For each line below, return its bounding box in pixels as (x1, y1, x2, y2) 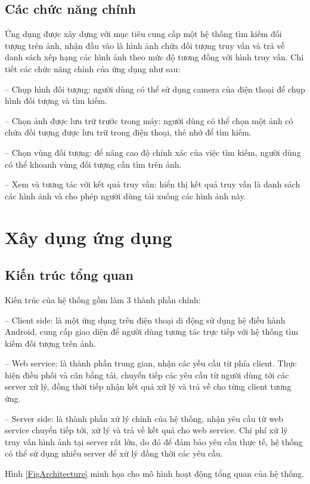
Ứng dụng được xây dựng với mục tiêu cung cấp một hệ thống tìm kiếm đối (5, 27, 282, 40)
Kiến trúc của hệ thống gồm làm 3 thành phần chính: (5, 293, 201, 306)
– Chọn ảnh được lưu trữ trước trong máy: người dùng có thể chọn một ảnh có (5, 114, 293, 127)
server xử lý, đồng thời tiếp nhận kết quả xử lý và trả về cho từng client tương (5, 380, 292, 393)
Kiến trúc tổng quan (5, 266, 134, 284)
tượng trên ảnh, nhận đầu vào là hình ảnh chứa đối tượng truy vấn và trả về (5, 39, 285, 51)
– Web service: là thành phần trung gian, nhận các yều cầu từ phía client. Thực (5, 357, 297, 369)
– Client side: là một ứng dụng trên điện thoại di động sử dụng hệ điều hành (5, 313, 286, 326)
